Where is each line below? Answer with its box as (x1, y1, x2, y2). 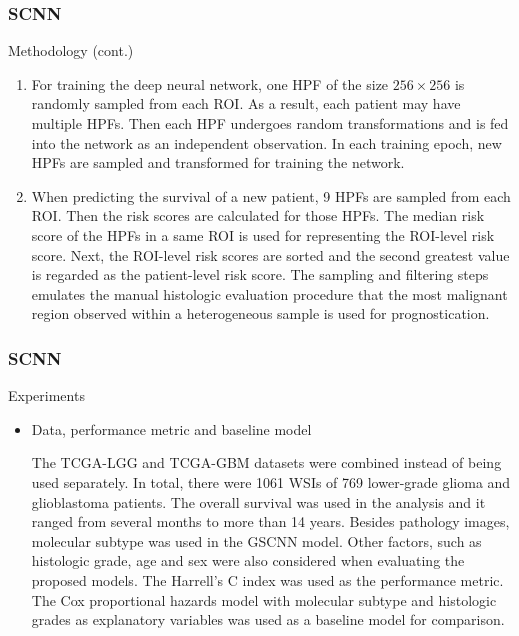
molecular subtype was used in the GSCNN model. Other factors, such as (31, 530, 482, 551)
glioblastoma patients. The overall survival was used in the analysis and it (31, 491, 486, 512)
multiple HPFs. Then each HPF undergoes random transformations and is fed (31, 113, 509, 133)
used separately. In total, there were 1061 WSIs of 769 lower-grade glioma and (31, 471, 511, 492)
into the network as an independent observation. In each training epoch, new (31, 132, 502, 153)
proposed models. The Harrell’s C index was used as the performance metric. (31, 569, 504, 590)
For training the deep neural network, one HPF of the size (31, 73, 389, 94)
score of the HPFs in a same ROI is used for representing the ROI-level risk (31, 224, 495, 245)
